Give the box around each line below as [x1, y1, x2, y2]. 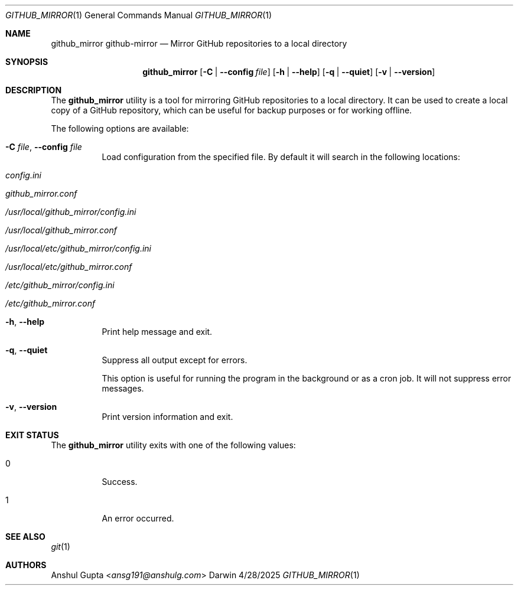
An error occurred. [102, 513, 174, 523]
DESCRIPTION [5, 85, 62, 95]
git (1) [51, 542, 70, 552]
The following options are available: [51, 123, 189, 133]
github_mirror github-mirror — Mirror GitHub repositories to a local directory [51, 38, 347, 48]
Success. [102, 477, 138, 487]
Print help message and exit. [102, 327, 213, 337]
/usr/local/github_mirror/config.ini [5, 207, 136, 217]
